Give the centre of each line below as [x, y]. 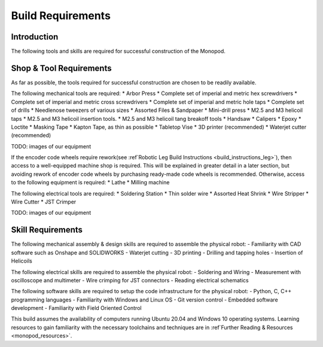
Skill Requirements [47, 230]
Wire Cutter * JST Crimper [44, 202]
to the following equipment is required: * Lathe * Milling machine [90, 182]
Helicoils [22, 261]
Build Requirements [61, 16]
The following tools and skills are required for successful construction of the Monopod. [118, 51]
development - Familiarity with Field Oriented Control [76, 308]
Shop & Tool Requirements [61, 68]
